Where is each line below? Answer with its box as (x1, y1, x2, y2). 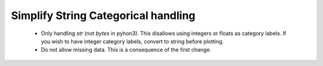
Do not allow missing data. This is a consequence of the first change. (41, 46, 212, 54)
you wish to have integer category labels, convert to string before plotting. (41, 37, 224, 45)
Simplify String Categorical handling (11, 9, 196, 22)
